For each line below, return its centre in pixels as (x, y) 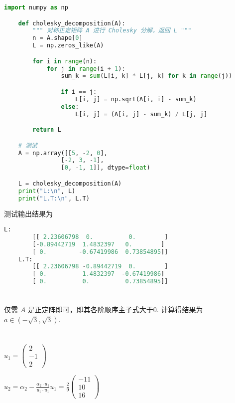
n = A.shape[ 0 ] (58, 38)
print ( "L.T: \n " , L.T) (54, 198)
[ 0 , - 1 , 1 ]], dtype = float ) (106, 168)
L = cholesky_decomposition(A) (70, 183)
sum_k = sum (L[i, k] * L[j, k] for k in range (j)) (147, 76)
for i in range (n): (65, 61)
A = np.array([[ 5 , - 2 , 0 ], (63, 153)
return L (47, 130)
